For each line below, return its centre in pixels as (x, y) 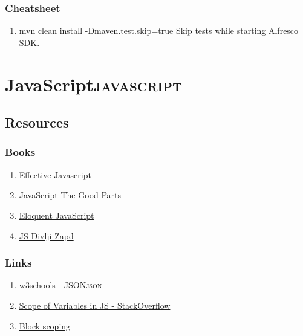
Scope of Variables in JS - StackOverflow (95, 305)
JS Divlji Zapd (46, 235)
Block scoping (45, 325)
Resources (37, 122)
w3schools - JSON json (60, 285)
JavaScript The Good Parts (70, 195)
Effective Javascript (55, 174)
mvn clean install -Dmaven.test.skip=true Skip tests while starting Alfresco (159, 31)
